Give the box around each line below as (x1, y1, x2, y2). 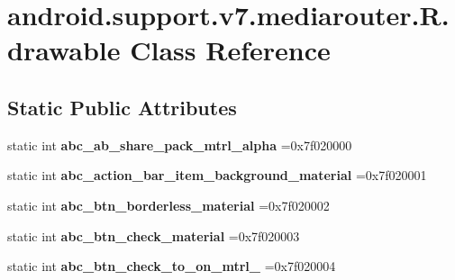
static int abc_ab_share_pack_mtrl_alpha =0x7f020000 (7, 135, 352, 154)
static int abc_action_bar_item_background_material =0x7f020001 (7, 166, 427, 185)
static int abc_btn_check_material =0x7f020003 (7, 226, 300, 245)
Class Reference (130, 32, 331, 68)
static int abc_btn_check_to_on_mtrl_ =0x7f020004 (7, 257, 336, 275)
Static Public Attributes (7, 93, 237, 121)
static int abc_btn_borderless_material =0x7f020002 (7, 195, 330, 214)
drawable (7, 32, 121, 68)
